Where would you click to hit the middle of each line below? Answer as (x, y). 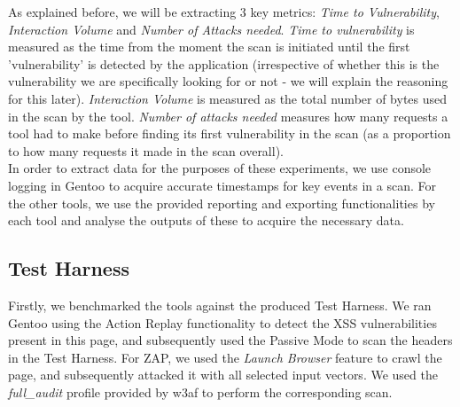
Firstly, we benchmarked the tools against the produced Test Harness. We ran (220, 305)
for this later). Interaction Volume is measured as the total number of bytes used (228, 98)
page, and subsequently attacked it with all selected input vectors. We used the (223, 375)
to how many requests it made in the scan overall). (146, 150)
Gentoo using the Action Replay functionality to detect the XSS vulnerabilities (222, 322)
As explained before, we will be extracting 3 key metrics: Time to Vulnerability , (224, 12)
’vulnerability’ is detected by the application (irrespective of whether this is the (224, 63)
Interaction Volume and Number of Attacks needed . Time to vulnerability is (211, 29)
